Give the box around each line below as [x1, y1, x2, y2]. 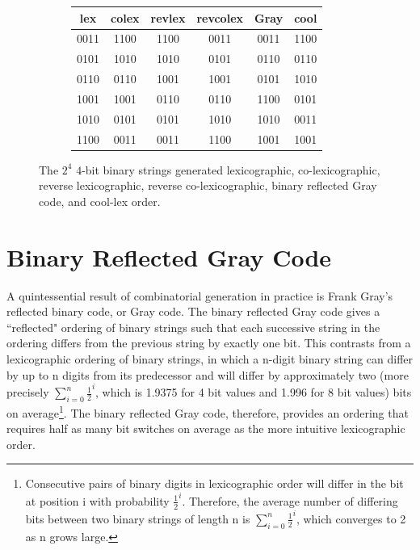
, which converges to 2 [296, 510, 406, 527]
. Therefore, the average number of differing [182, 492, 398, 509]
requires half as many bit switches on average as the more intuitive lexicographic [6, 420, 405, 437]
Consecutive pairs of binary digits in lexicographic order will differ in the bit [25, 475, 404, 492]
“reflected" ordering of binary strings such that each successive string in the [6, 318, 380, 335]
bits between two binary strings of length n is [25, 510, 250, 527]
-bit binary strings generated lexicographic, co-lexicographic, [82, 161, 380, 178]
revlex [150, 9, 186, 26]
